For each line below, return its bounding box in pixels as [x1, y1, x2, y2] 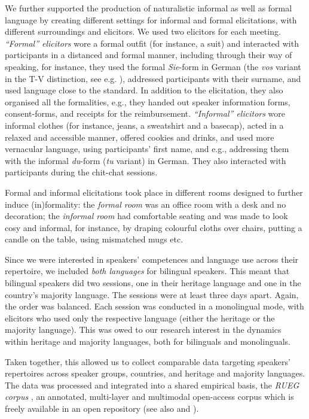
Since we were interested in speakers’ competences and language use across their [5, 253, 299, 265]
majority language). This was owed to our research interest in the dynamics [5, 323, 282, 336]
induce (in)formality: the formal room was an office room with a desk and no [5, 198, 286, 210]
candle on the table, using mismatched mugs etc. [5, 233, 183, 245]
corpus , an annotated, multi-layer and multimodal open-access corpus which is [5, 390, 294, 403]
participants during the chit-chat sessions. [5, 166, 158, 178]
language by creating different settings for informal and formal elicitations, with [5, 13, 297, 26]
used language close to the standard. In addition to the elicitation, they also [5, 84, 283, 96]
